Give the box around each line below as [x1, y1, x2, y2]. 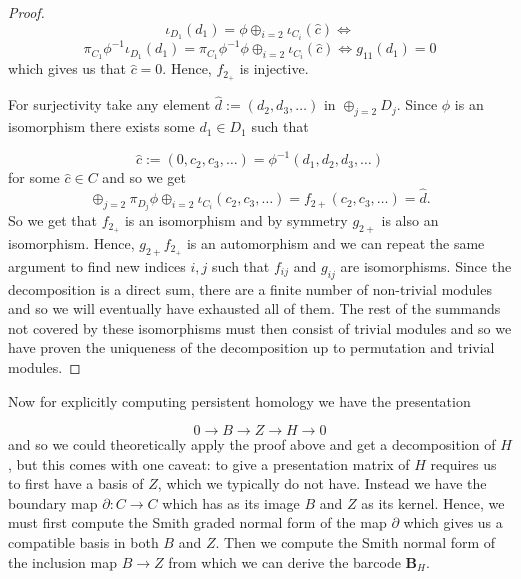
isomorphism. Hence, [8, 232, 135, 253]
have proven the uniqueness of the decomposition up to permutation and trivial [8, 337, 495, 358]
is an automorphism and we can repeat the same [186, 232, 485, 253]
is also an [381, 210, 439, 231]
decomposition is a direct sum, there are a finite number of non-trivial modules [8, 278, 492, 299]
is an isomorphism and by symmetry [124, 210, 348, 231]
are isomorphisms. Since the [340, 255, 512, 276]
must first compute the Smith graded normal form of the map [8, 512, 387, 533]
